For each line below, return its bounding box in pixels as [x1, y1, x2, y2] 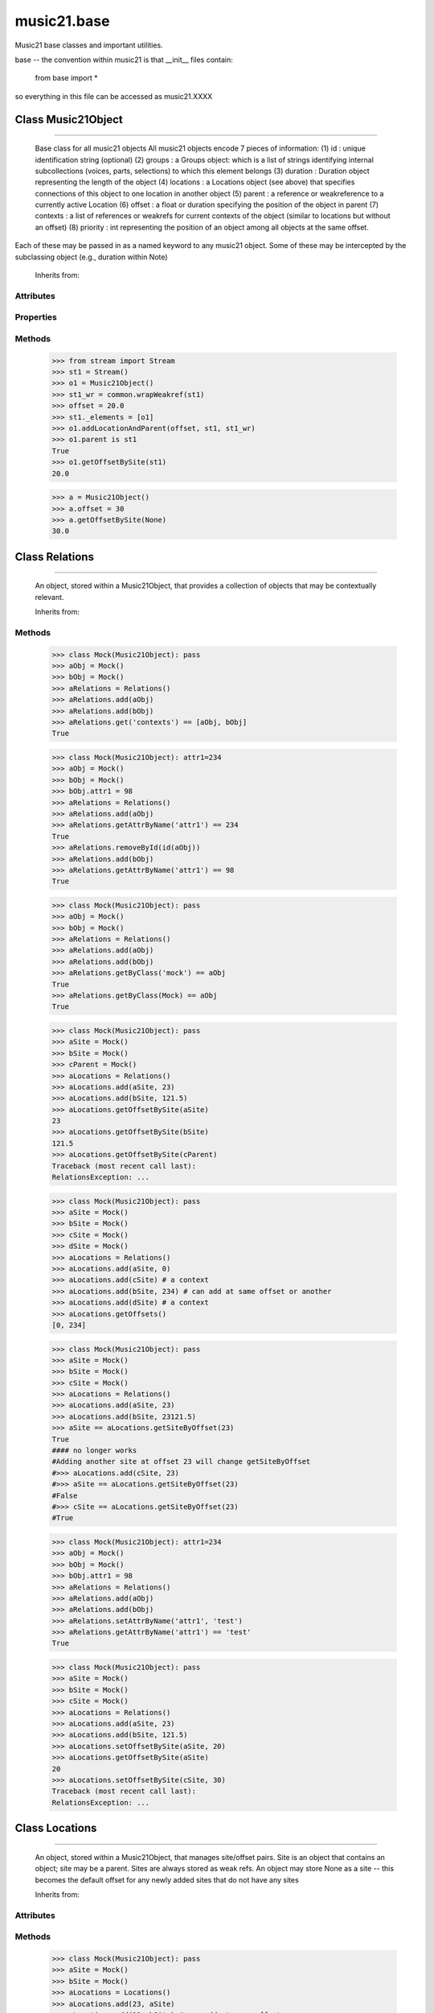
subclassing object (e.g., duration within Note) [14, 252, 168, 262]
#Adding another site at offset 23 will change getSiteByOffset [51, 1457, 311, 1466]
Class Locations [14, 1821, 97, 1835]
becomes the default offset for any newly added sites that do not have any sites [35, 1875, 299, 1884]
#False [51, 1490, 78, 1500]
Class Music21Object [14, 113, 124, 126]
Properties [14, 312, 58, 323]
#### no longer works [51, 1446, 137, 1455]
